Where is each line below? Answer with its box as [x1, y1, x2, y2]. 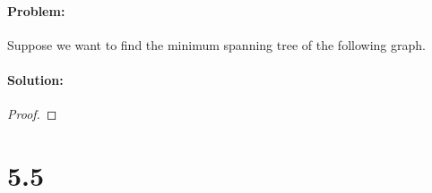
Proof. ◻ [7, 105, 57, 123]
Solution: [7, 70, 64, 88]
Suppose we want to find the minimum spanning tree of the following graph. [7, 35, 426, 54]
